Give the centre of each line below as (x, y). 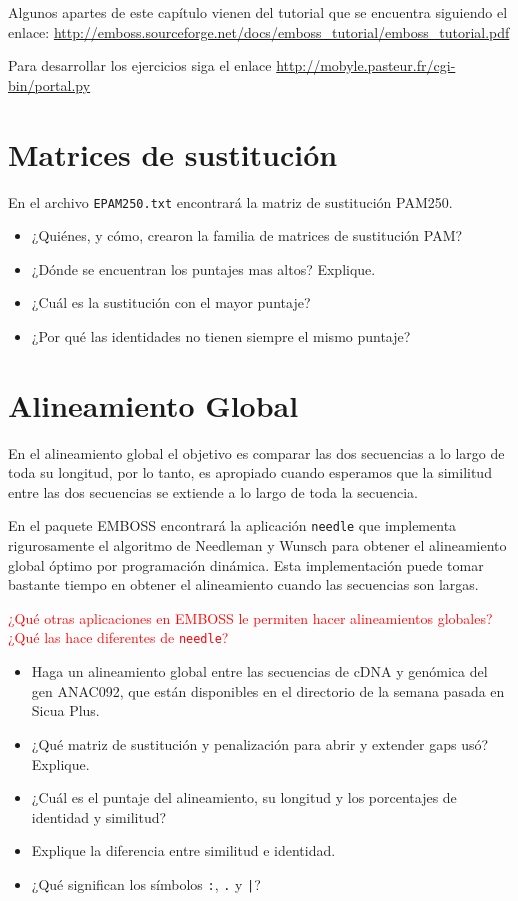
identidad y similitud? (99, 816)
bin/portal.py (49, 84)
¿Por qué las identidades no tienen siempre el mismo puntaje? (221, 335)
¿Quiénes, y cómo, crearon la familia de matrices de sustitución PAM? (247, 235)
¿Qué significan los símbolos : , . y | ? (146, 883)
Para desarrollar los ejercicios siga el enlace (140, 65)
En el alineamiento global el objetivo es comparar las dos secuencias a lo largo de (256, 452)
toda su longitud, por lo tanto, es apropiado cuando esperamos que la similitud (250, 472)
